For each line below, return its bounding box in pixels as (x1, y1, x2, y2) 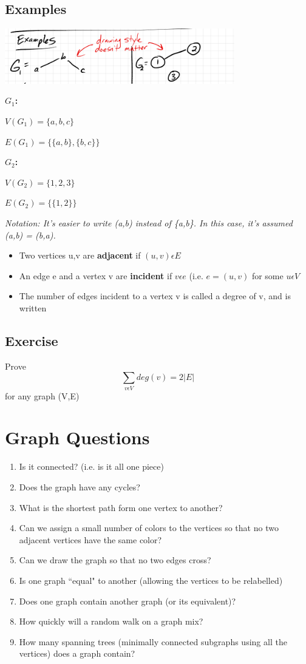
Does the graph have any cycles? (19, 480, 140, 493)
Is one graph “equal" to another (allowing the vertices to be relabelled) (19, 574, 283, 586)
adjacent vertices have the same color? (19, 533, 162, 546)
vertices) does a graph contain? (19, 647, 135, 660)
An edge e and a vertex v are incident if (19, 269, 172, 282)
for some (251, 269, 284, 282)
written (19, 301, 47, 314)
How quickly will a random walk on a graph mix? (19, 615, 203, 628)
